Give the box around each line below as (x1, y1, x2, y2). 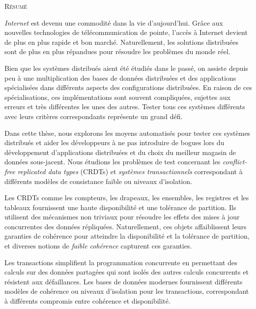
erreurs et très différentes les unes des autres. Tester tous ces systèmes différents (4, 101, 245, 112)
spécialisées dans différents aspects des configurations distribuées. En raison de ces (4, 82, 252, 93)
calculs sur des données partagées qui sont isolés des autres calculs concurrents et (4, 267, 249, 277)
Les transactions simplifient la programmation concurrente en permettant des (4, 257, 237, 267)
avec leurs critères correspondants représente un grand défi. (4, 111, 183, 121)
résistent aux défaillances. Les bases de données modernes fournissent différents (4, 276, 243, 286)
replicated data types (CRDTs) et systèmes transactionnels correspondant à (17, 166, 243, 176)
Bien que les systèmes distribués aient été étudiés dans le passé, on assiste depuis (4, 62, 248, 73)
